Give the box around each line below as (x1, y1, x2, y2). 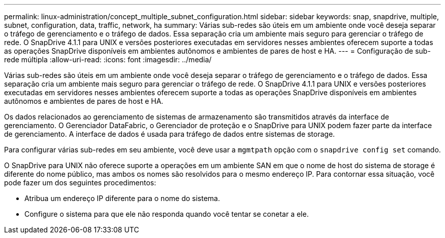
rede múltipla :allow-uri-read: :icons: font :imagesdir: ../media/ (4, 55, 212, 64)
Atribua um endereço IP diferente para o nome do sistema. (24, 194, 220, 203)
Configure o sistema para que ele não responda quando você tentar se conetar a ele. (24, 210, 309, 218)
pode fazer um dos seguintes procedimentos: (4, 178, 156, 187)
